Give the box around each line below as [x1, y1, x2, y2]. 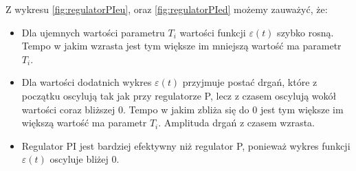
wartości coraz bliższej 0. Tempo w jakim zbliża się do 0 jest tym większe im [21, 102, 344, 116]
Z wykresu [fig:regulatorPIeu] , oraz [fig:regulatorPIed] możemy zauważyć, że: [5, 2, 328, 16]
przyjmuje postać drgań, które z [182, 75, 318, 89]
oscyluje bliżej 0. [49, 152, 120, 166]
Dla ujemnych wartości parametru [21, 25, 165, 39]
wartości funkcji [179, 25, 246, 39]
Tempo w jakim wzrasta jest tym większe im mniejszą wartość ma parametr [21, 38, 342, 53]
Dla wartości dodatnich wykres [21, 75, 152, 89]
